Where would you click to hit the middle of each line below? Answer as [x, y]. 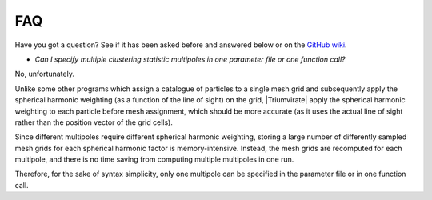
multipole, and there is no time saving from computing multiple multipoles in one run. [154, 159]
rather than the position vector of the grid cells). [94, 122]
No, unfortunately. [45, 74]
